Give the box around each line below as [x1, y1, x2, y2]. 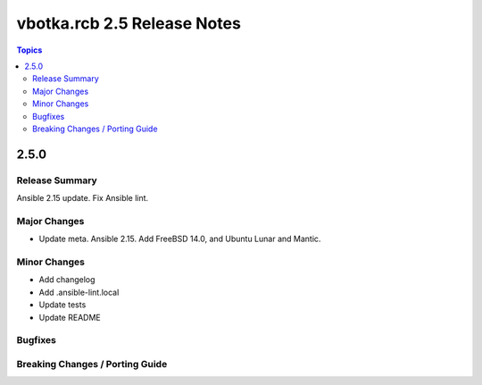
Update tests [38, 299, 87, 310]
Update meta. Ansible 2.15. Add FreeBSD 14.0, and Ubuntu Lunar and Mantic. [38, 233, 321, 245]
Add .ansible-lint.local [38, 287, 120, 297]
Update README [38, 312, 102, 322]
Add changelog [38, 274, 96, 285]
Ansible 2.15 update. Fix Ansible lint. [16, 193, 149, 204]
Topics [16, 45, 43, 55]
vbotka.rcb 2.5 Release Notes [16, 13, 241, 33]
